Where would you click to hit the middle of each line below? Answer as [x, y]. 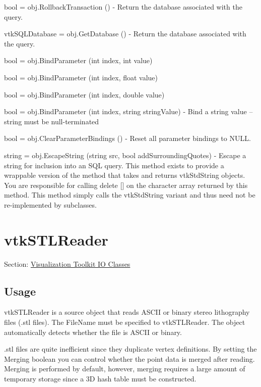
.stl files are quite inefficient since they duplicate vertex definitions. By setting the [130, 349]
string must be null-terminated [52, 121]
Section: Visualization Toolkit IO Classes [67, 263]
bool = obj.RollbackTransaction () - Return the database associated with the [123, 7]
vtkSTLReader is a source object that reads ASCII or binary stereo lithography [127, 312]
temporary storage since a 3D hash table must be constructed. [100, 378]
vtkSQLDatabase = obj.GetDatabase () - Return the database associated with [125, 34]
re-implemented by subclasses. [50, 204]
